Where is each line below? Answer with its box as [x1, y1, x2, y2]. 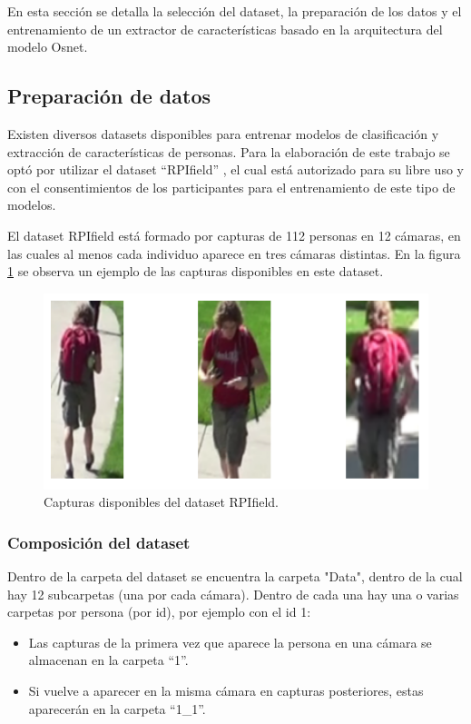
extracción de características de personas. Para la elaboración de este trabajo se [7, 142, 450, 161]
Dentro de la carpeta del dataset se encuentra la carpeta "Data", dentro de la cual [7, 567, 463, 586]
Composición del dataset [7, 531, 191, 553]
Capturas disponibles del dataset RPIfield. [44, 492, 279, 511]
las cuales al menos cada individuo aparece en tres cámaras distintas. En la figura [7, 243, 461, 263]
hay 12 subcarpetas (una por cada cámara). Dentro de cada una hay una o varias [7, 584, 459, 603]
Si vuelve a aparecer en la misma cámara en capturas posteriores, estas [28, 681, 424, 700]
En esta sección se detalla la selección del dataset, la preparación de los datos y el [7, 2, 462, 20]
